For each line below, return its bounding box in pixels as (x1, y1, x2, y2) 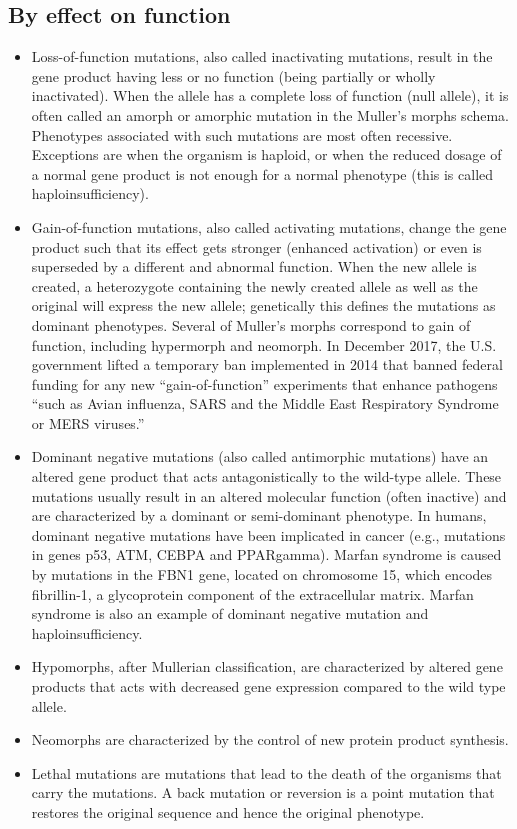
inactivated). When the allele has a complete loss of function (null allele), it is (31, 85, 509, 106)
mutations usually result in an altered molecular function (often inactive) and (31, 485, 507, 506)
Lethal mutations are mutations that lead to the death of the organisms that (31, 762, 502, 783)
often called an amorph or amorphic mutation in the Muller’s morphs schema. (31, 104, 510, 125)
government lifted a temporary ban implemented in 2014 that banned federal (31, 354, 503, 375)
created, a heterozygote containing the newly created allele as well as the (31, 275, 478, 296)
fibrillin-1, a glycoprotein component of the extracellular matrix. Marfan (31, 583, 474, 604)
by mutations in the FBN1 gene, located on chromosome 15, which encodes (31, 564, 493, 585)
